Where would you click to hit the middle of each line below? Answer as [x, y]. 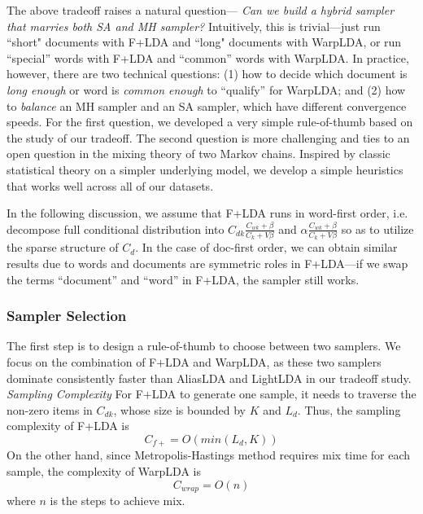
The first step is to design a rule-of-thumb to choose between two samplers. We [204, 346]
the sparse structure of [63, 247]
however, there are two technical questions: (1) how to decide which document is [207, 74]
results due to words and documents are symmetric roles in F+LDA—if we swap [207, 264]
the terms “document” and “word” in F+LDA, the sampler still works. [183, 279]
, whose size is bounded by [179, 409]
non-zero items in [50, 409]
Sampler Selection [67, 316]
